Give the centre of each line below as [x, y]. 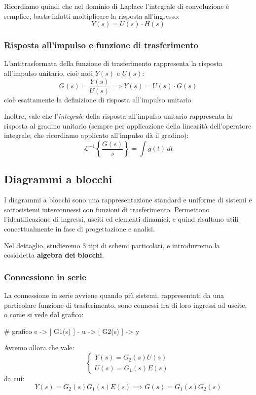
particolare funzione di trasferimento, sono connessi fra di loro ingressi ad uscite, [126, 305]
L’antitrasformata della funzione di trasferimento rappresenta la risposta [113, 63]
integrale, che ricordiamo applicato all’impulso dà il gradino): [96, 135]
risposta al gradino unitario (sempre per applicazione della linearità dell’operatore [128, 125]
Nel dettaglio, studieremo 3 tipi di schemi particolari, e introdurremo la [112, 245]
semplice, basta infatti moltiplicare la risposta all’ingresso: [92, 16]
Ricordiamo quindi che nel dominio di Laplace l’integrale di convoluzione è [117, 6]
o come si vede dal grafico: [44, 314]
